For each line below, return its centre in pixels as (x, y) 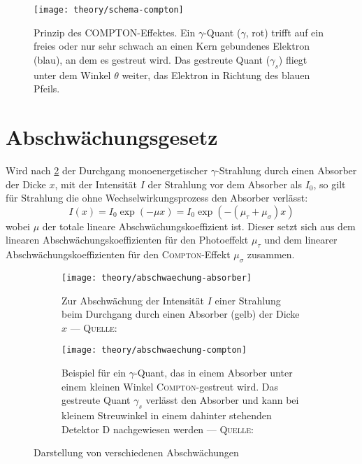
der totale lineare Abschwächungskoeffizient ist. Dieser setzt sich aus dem (199, 226)
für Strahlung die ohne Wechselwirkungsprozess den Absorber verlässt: (157, 198)
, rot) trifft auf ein (285, 32)
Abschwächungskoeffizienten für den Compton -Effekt (118, 254)
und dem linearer (301, 240)
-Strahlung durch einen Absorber (286, 170)
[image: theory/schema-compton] (109, 10)
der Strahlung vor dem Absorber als (225, 184)
